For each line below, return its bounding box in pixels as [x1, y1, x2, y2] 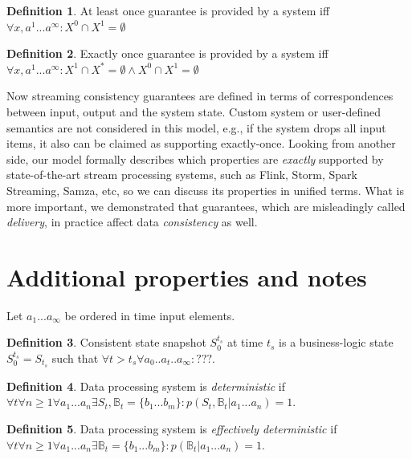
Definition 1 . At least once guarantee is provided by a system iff [6, 2, 330, 18]
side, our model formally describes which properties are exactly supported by [6, 150, 384, 167]
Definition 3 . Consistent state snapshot [6, 334, 206, 351]
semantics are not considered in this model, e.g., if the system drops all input [6, 119, 386, 136]
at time [226, 334, 263, 351]
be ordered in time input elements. [64, 307, 235, 323]
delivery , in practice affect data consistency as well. [6, 213, 258, 230]
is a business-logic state [279, 334, 394, 351]
